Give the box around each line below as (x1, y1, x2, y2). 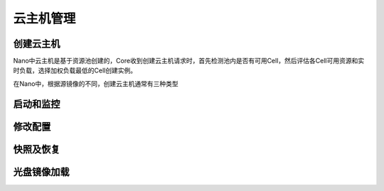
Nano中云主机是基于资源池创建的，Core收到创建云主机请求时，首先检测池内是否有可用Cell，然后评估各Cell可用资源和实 (13, 57, 365, 65)
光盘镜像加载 (13, 165, 70, 178)
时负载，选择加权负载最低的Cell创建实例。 (13, 66, 137, 75)
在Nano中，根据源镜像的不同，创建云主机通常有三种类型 (13, 79, 179, 88)
